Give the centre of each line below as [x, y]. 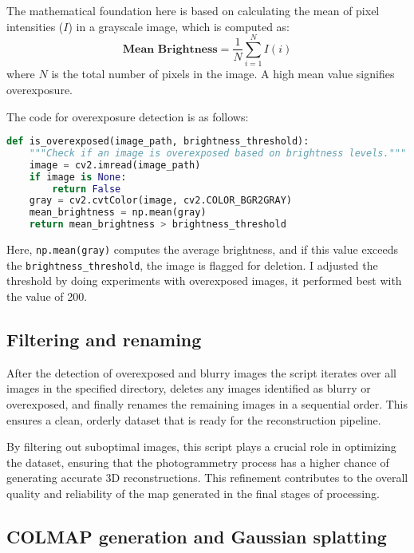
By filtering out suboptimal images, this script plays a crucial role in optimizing [201, 446]
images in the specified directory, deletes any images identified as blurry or [189, 388]
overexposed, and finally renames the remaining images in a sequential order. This [207, 403]
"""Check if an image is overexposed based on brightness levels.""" [218, 153]
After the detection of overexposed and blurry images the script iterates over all [202, 372]
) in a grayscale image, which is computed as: [179, 26]
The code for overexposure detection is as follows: [128, 116]
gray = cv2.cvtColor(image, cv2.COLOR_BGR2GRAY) [160, 201]
